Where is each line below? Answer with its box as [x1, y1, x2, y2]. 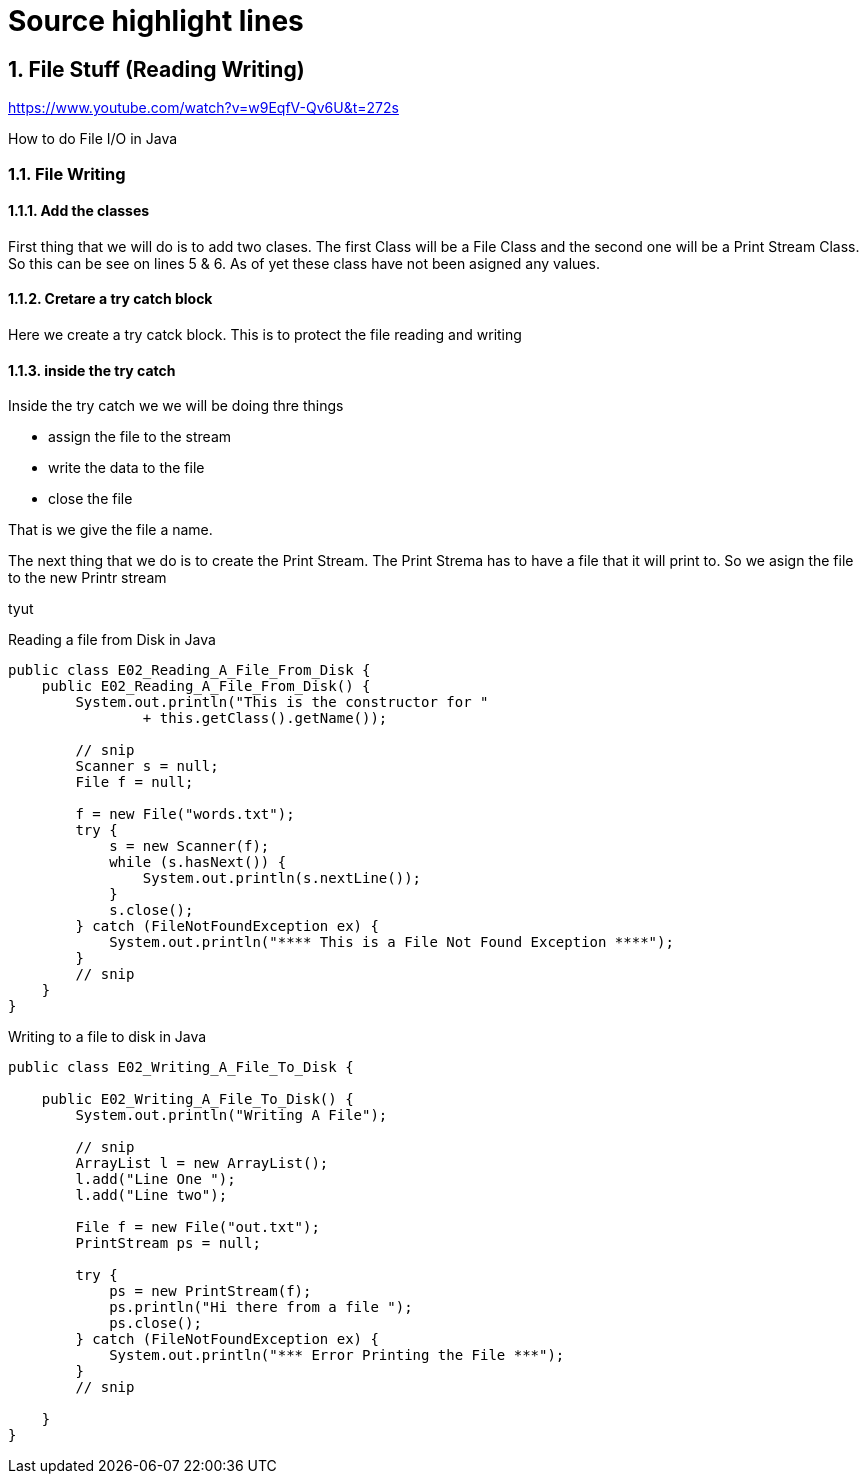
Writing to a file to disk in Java [8, 1028, 207, 1046]
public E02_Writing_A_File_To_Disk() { [41, 1091, 354, 1108]
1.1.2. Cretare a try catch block [8, 290, 213, 308]
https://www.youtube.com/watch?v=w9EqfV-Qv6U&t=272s [8, 99, 399, 117]
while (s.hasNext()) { [109, 854, 287, 871]
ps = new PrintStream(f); [109, 1283, 312, 1300]
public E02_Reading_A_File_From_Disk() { [41, 678, 371, 695]
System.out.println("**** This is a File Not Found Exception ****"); [109, 934, 674, 951]
